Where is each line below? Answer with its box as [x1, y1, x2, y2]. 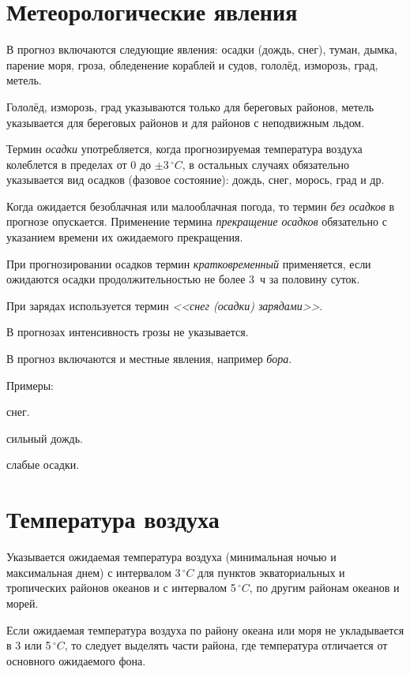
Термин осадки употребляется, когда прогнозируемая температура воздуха [6, 140, 363, 157]
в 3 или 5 [6, 637, 51, 653]
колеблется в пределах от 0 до [6, 155, 152, 172]
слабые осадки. [6, 456, 80, 473]
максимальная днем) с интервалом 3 [6, 564, 181, 580]
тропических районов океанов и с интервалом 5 [6, 579, 236, 596]
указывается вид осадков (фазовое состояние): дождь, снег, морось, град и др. [6, 171, 385, 188]
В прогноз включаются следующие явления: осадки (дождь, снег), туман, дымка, [6, 41, 397, 58]
